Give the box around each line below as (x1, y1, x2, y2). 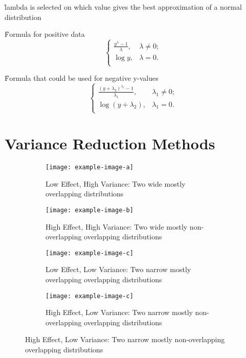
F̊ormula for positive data (5, 29, 85, 39)
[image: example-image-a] (46, 164, 133, 171)
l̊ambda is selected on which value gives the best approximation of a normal (5, 2, 242, 12)
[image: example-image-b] (46, 206, 133, 214)
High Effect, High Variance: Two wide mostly (46, 221, 188, 232)
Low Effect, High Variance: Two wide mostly (46, 178, 186, 189)
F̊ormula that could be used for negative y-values (5, 73, 159, 83)
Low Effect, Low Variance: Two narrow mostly (46, 264, 191, 275)
